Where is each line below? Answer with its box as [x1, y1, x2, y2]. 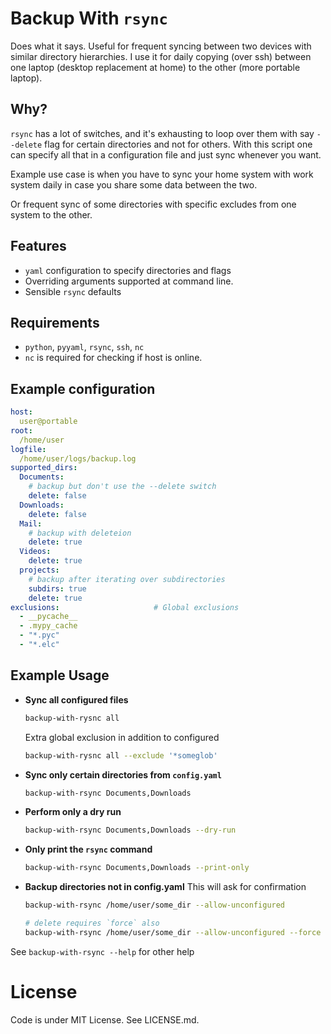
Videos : [19, 547, 52, 557]
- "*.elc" [19, 640, 60, 650]
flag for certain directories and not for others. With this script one [44, 138, 313, 150]
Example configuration [10, 380, 156, 397]
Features [10, 238, 67, 255]
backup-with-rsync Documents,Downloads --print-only [24, 863, 250, 873]
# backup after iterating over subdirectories [28, 574, 226, 584]
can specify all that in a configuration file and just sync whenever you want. [10, 148, 322, 161]
